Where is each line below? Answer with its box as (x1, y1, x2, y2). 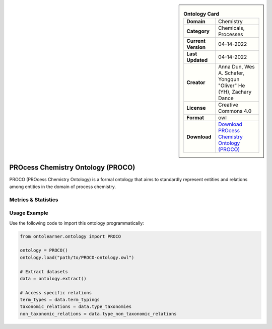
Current (186, 38, 206, 45)
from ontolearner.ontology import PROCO (20, 233, 121, 239)
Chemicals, (218, 25, 245, 32)
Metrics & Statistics (9, 196, 58, 203)
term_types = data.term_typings (20, 297, 100, 303)
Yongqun (218, 76, 240, 83)
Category (186, 28, 210, 35)
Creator (186, 79, 206, 86)
